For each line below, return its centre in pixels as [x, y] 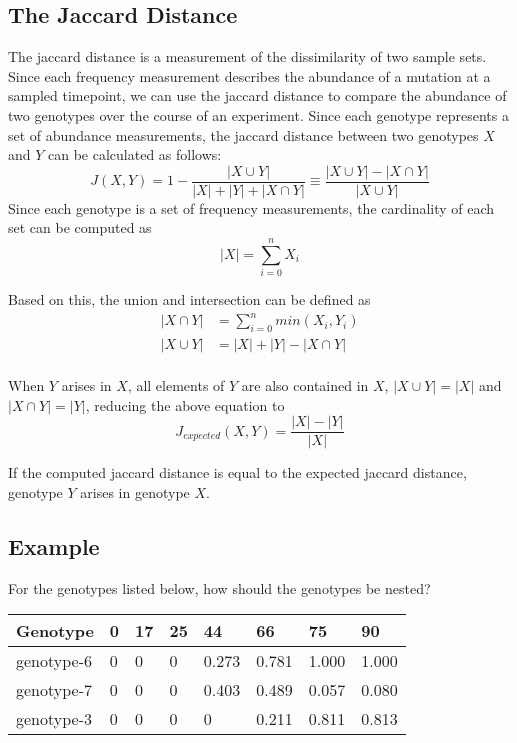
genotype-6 [54, 661]
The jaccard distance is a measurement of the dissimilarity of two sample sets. [247, 56]
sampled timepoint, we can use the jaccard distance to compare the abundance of [257, 95]
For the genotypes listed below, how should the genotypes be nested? [219, 587]
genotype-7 [54, 690]
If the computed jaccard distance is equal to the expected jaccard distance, [237, 472]
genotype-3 [54, 719]
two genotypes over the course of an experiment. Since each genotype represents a [258, 114]
